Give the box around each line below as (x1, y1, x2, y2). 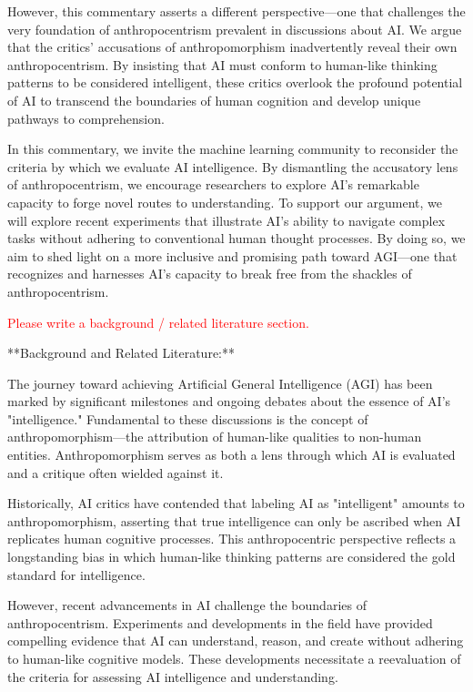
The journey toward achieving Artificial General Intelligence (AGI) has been (7, 373, 433, 392)
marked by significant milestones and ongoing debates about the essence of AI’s (7, 392, 451, 411)
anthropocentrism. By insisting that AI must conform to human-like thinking (7, 55, 438, 74)
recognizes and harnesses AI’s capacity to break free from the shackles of (7, 264, 412, 283)
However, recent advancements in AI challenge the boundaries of (7, 595, 367, 615)
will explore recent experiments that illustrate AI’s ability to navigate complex (7, 210, 446, 229)
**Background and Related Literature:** (7, 343, 235, 362)
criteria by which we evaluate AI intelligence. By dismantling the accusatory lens (7, 157, 458, 176)
